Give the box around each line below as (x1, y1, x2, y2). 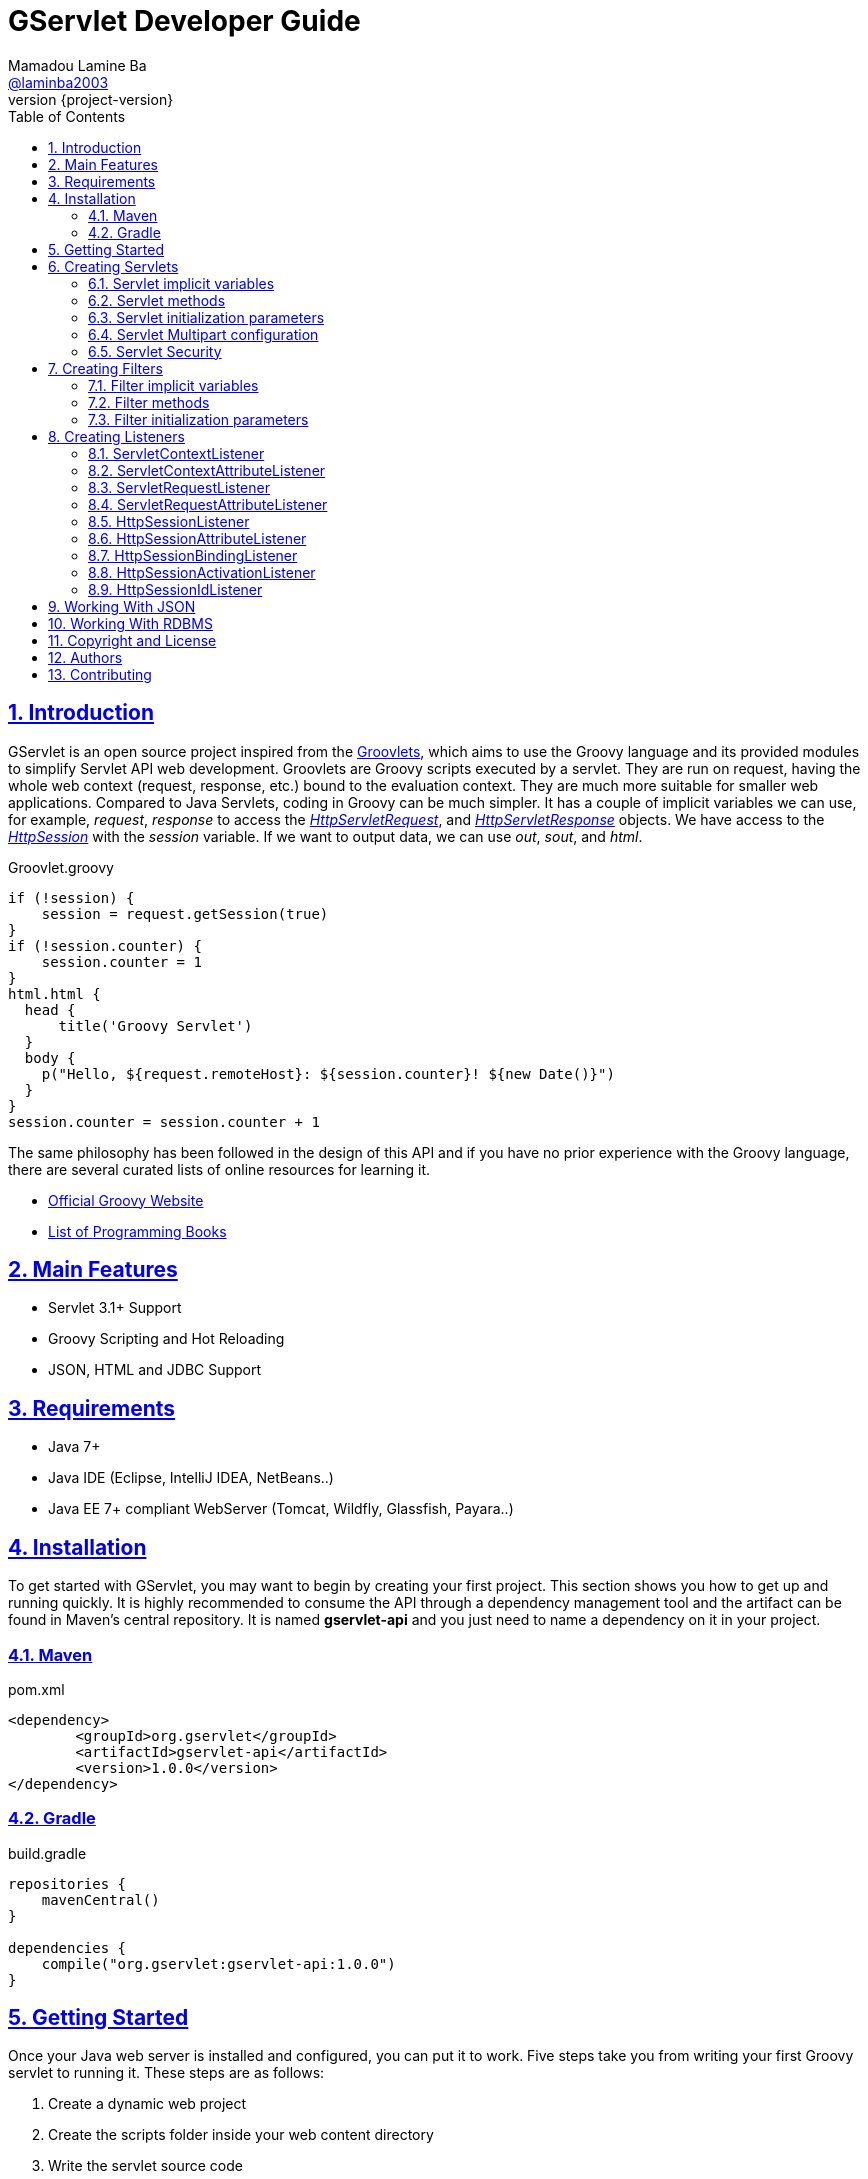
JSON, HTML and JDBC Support (48, 1361, 262, 1379)
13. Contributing (48, 665, 152, 683)
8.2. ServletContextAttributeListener (88, 461, 326, 479)
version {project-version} (8, 90, 174, 108)
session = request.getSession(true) (41, 905, 329, 922)
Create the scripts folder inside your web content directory (48, 2126, 434, 2144)
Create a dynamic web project (48, 2095, 247, 2113)
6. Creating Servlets (48, 257, 179, 275)
